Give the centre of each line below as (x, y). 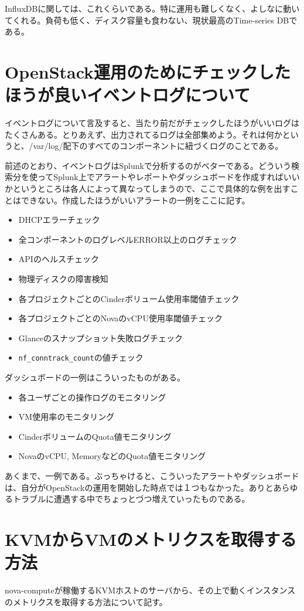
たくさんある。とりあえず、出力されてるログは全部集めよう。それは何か (144, 134)
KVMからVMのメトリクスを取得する (151, 539)
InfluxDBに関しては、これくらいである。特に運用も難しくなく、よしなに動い (152, 8)
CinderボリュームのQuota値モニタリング (95, 436)
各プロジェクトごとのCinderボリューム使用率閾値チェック (129, 298)
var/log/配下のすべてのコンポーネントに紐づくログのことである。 (158, 146)
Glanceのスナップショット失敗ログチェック (100, 337)
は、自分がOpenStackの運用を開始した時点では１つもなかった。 (127, 487)
